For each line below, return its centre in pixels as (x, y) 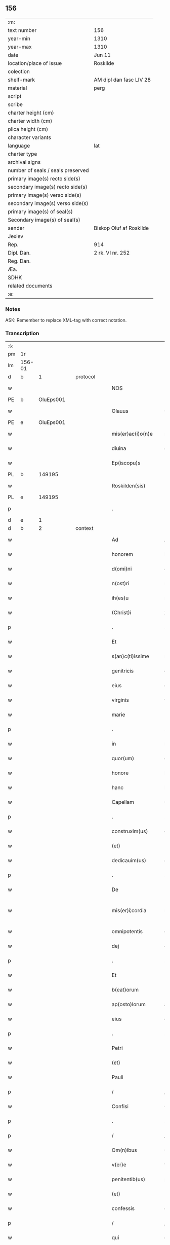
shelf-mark (22, 80)
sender (16, 228)
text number (22, 30)
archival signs (24, 162)
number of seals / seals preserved (49, 170)
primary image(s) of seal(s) (40, 211)
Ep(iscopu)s (126, 463)
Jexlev (16, 236)
